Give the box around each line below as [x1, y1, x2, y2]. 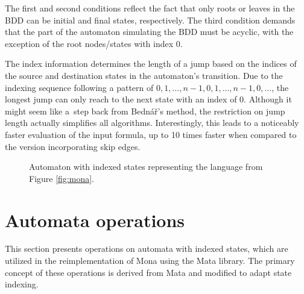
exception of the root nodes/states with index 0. [5, 37, 183, 49]
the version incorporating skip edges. [5, 140, 141, 152]
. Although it [244, 93, 292, 105]
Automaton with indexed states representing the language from [29, 160, 263, 173]
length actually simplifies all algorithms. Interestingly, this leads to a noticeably [5, 116, 299, 129]
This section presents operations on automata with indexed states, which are [5, 242, 288, 255]
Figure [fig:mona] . [29, 172, 94, 184]
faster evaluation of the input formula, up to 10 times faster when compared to [5, 128, 297, 140]
